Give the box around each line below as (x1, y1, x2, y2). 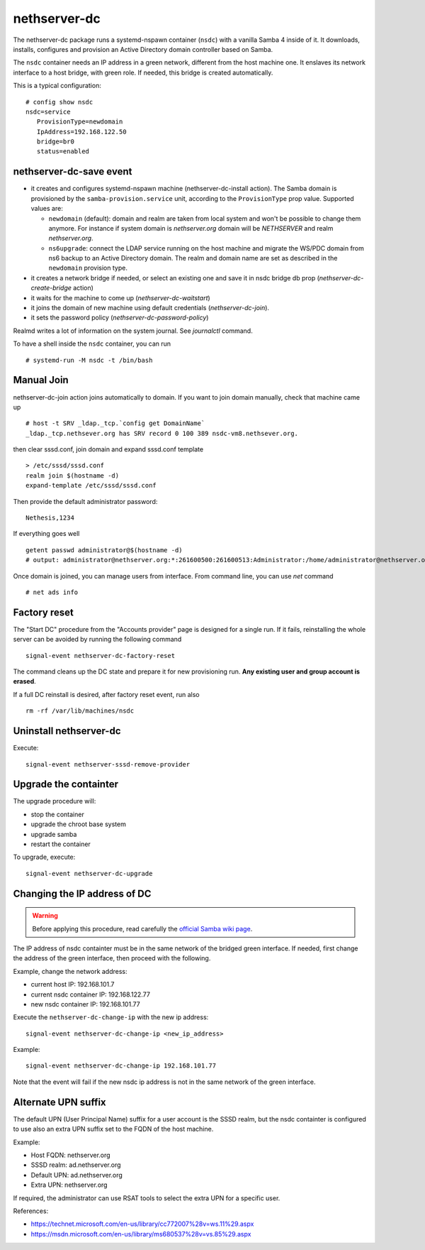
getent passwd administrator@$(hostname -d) (25, 546, 183, 554)
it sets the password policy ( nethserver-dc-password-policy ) (30, 313, 209, 322)
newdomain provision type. (48, 263, 127, 273)
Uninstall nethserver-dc (13, 725, 121, 738)
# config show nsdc (25, 98, 93, 106)
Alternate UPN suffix (13, 1096, 106, 1108)
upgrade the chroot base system (30, 820, 127, 828)
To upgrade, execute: (13, 852, 76, 862)
